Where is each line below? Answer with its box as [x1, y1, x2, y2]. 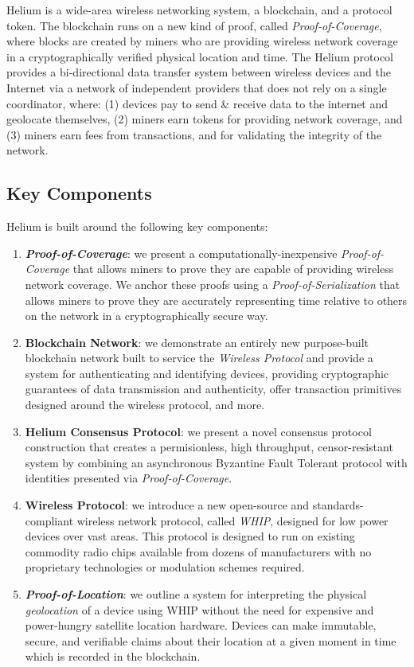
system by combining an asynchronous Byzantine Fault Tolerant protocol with [25, 454, 408, 470]
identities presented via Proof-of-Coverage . [25, 470, 232, 486]
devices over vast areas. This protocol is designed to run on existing [25, 528, 355, 544]
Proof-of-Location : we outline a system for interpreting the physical [25, 586, 367, 603]
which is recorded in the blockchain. [25, 648, 201, 665]
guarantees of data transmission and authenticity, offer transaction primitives [25, 380, 402, 397]
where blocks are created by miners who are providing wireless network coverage [6, 33, 398, 49]
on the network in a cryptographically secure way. [25, 307, 268, 324]
